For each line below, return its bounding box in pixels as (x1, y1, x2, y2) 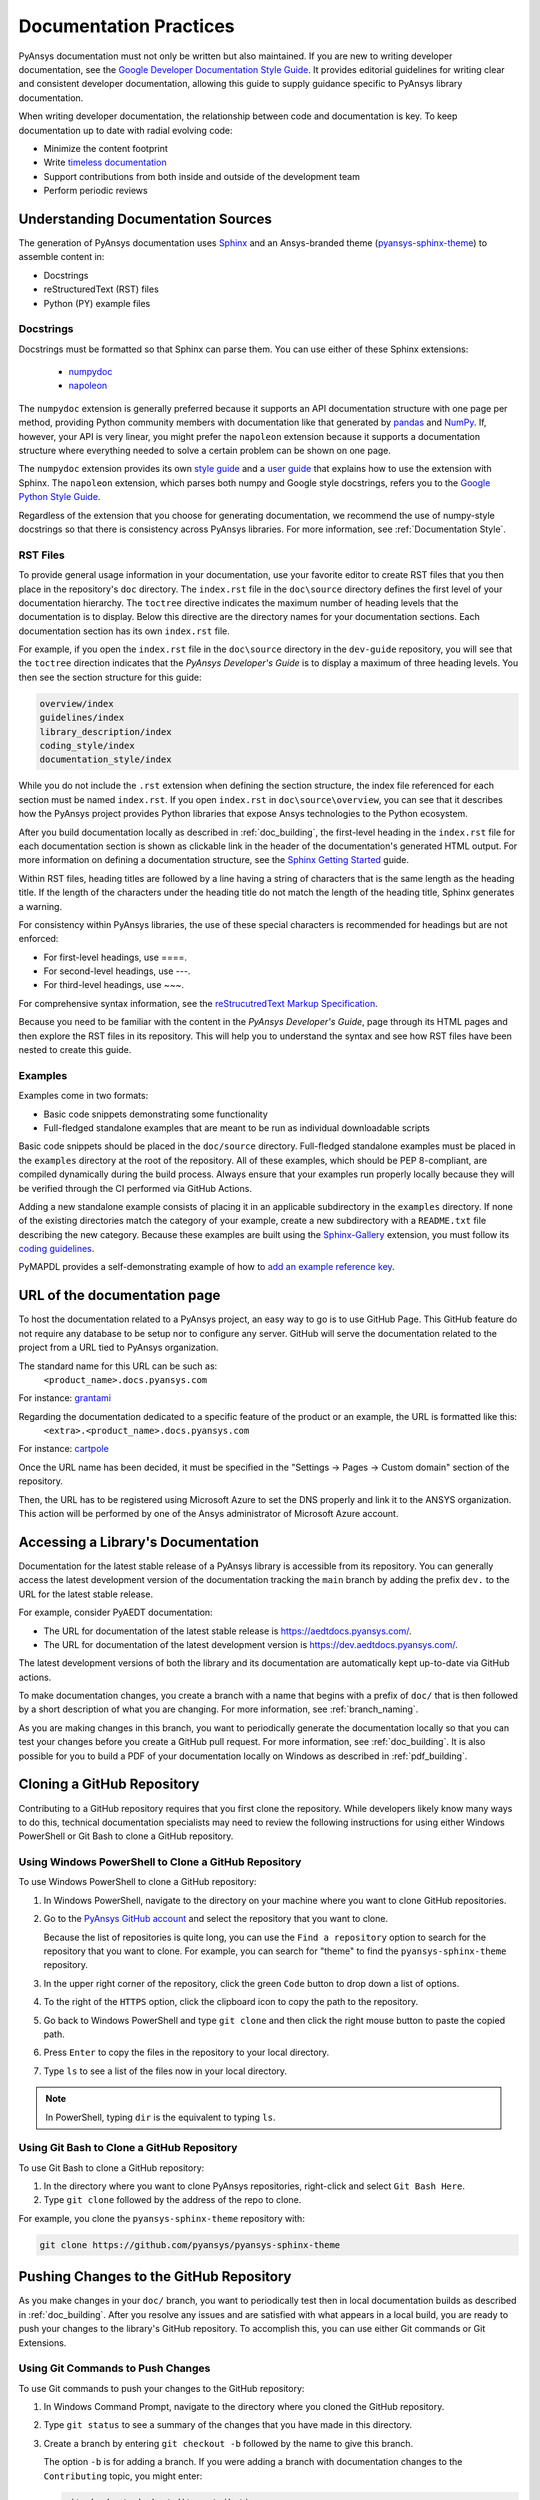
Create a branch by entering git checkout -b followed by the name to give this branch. (43, 2437, 414, 2449)
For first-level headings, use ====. (43, 951, 188, 963)
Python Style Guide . (18, 491, 101, 503)
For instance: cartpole (18, 1443, 109, 1455)
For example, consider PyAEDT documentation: (18, 1606, 214, 1619)
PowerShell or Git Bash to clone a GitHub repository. (18, 1830, 234, 1842)
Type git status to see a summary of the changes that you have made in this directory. (43, 2419, 413, 2431)
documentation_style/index (39, 754, 172, 765)
